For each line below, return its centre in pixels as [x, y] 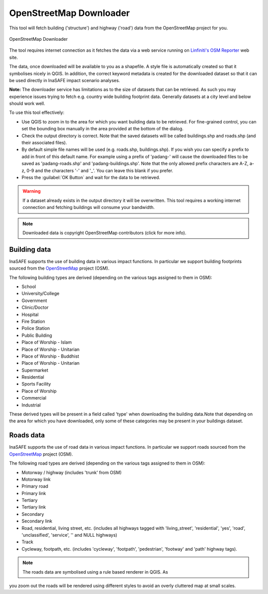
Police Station [36, 328]
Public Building [37, 335]
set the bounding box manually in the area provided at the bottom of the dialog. [102, 129]
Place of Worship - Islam [47, 342]
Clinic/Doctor [35, 307]
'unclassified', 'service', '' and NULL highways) [69, 535]
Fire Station [33, 321]
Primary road [35, 486]
